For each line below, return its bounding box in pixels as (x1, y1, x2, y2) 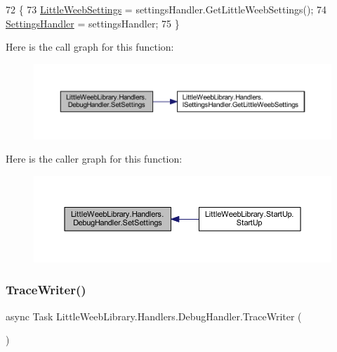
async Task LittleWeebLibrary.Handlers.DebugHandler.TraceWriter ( (6, 308, 302, 323)
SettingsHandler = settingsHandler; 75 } (6, 15, 180, 30)
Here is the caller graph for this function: (6, 151, 183, 166)
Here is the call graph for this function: (6, 39, 174, 54)
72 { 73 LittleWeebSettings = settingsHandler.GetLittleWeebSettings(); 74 (6, 2, 327, 16)
